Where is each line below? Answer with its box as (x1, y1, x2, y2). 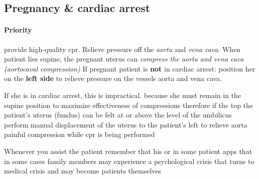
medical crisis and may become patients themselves (4, 165, 162, 176)
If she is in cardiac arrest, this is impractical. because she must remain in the (4, 89, 241, 100)
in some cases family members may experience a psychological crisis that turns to (4, 155, 254, 166)
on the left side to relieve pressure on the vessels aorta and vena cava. (4, 73, 222, 83)
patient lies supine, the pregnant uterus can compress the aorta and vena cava (4, 53, 244, 64)
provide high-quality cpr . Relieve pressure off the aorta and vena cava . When (4, 43, 241, 54)
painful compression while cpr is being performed (4, 129, 155, 139)
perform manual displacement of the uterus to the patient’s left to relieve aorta (4, 119, 247, 129)
